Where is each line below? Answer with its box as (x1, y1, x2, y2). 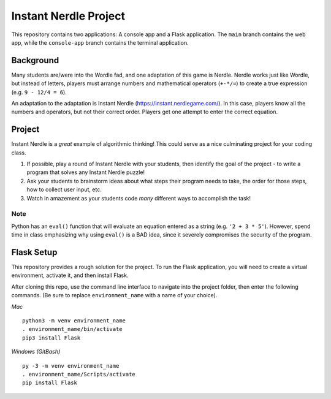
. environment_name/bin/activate (22, 325, 123, 333)
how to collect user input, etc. (26, 186, 102, 193)
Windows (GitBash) (11, 348, 61, 355)
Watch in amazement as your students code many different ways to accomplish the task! (26, 194, 251, 202)
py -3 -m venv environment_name (22, 362, 120, 369)
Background (11, 55, 59, 66)
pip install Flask (22, 379, 78, 386)
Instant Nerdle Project (11, 9, 126, 23)
